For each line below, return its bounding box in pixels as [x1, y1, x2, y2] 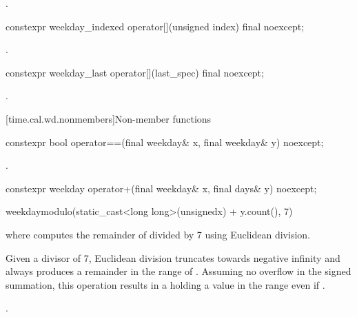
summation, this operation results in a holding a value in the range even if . [6, 277, 325, 292]
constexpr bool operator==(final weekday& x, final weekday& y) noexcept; [6, 134, 324, 149]
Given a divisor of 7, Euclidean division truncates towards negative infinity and [6, 250, 340, 265]
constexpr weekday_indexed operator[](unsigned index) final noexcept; [6, 19, 305, 33]
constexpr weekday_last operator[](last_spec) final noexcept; [6, 65, 264, 79]
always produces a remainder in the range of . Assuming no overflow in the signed [6, 264, 351, 278]
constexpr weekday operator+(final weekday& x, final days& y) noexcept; [6, 181, 317, 195]
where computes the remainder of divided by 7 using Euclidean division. [6, 227, 310, 241]
